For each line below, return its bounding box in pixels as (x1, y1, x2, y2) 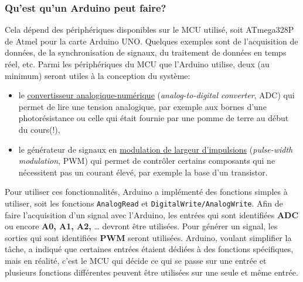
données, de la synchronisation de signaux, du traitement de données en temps (5, 46, 287, 59)
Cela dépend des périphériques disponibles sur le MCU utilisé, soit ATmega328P (5, 23, 294, 36)
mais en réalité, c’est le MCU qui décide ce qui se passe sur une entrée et (5, 254, 267, 266)
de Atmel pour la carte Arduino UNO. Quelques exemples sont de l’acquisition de (5, 35, 298, 47)
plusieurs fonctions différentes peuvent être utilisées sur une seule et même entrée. (5, 266, 298, 278)
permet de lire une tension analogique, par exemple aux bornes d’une (18, 100, 267, 112)
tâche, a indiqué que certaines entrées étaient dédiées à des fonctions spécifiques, (5, 243, 294, 255)
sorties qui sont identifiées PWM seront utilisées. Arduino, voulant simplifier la (5, 231, 292, 243)
